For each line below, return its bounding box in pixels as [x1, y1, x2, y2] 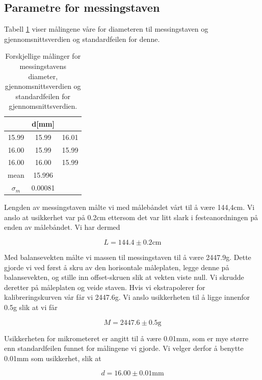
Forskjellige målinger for [5, 51, 81, 61]
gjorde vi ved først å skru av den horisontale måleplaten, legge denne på [4, 262, 229, 272]
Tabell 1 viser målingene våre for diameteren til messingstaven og [4, 23, 208, 34]
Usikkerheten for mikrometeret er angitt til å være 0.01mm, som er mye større [4, 332, 249, 343]
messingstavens [19, 60, 67, 71]
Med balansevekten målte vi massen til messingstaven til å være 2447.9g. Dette [4, 252, 251, 263]
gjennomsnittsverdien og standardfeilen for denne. [4, 33, 160, 44]
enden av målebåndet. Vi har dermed [4, 222, 120, 232]
